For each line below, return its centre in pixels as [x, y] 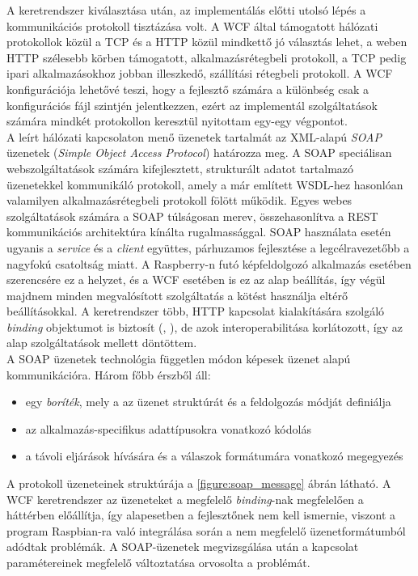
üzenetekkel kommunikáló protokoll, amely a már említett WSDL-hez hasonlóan [205, 184]
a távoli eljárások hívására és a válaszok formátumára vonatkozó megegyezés [214, 456]
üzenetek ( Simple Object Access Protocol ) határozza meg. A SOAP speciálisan [199, 152]
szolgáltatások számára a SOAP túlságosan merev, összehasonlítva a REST [192, 216]
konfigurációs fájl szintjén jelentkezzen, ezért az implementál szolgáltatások [192, 105]
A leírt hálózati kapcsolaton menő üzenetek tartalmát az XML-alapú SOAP [194, 136]
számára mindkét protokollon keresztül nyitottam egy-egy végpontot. [177, 121]
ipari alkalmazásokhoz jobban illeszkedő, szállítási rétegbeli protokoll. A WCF [200, 73]
